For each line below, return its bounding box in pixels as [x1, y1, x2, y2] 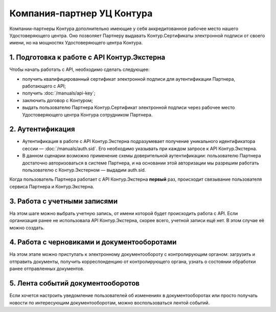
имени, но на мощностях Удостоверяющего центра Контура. [9, 40, 143, 46]
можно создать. [9, 225, 45, 231]
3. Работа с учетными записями [9, 197, 118, 205]
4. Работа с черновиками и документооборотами [9, 238, 177, 247]
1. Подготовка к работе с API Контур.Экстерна [9, 53, 166, 62]
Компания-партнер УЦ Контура [9, 8, 153, 19]
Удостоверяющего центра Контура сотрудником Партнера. [22, 111, 153, 117]
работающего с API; [22, 83, 66, 89]
